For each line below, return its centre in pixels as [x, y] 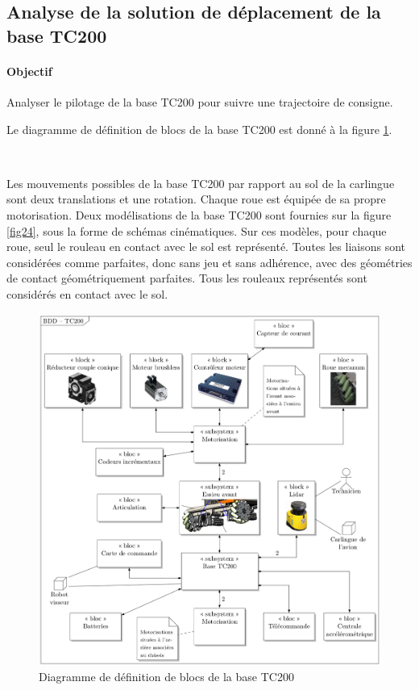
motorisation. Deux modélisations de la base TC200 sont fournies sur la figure [199, 214]
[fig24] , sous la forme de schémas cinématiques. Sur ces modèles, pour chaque [197, 230]
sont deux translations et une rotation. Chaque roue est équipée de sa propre [196, 199]
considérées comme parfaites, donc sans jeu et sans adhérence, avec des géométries [209, 262]
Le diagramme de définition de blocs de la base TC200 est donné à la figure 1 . [199, 129]
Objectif [29, 71]
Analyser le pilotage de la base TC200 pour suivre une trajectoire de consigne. [200, 101]
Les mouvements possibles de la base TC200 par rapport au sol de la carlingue [201, 183]
